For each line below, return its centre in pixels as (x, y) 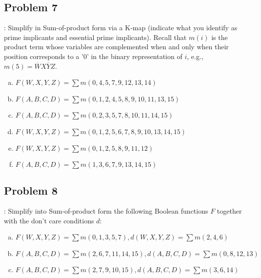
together (229, 210)
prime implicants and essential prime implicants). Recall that (95, 37)
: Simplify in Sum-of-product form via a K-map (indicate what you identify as (121, 28)
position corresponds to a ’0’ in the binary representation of (93, 56)
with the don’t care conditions (49, 220)
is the (220, 37)
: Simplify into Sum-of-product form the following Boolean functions (106, 210)
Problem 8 (31, 190)
